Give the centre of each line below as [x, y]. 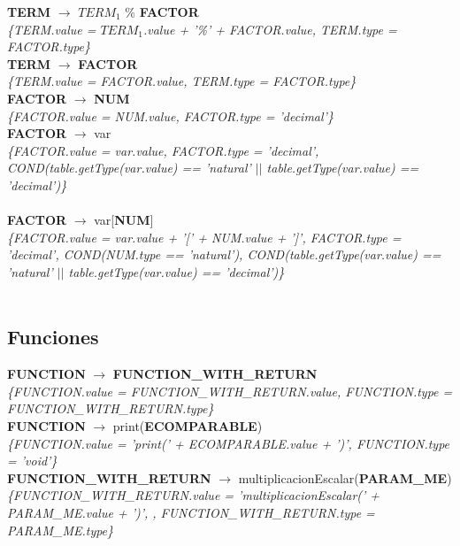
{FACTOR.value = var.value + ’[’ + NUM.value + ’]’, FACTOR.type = [204, 237]
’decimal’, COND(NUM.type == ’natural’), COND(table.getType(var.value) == [224, 254]
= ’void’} [32, 461]
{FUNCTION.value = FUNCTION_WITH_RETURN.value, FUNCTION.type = [230, 391]
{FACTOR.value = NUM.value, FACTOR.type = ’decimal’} [170, 115]
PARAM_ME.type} [61, 530]
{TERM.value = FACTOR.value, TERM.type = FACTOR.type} [182, 81]
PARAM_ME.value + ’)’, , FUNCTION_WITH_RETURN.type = [191, 513]
